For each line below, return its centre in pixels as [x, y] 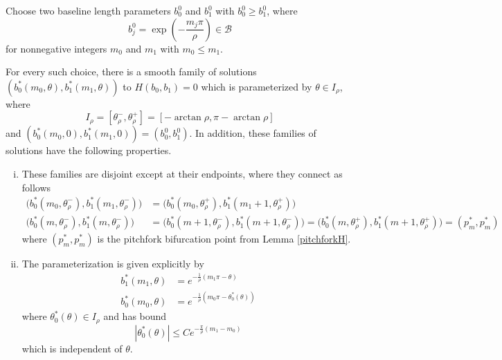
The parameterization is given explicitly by [113, 264]
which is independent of [72, 348]
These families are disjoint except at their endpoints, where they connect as [182, 173]
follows [36, 187]
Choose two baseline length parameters [88, 10]
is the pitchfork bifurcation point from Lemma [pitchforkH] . [224, 239]
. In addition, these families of [253, 133]
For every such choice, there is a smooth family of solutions [131, 72]
